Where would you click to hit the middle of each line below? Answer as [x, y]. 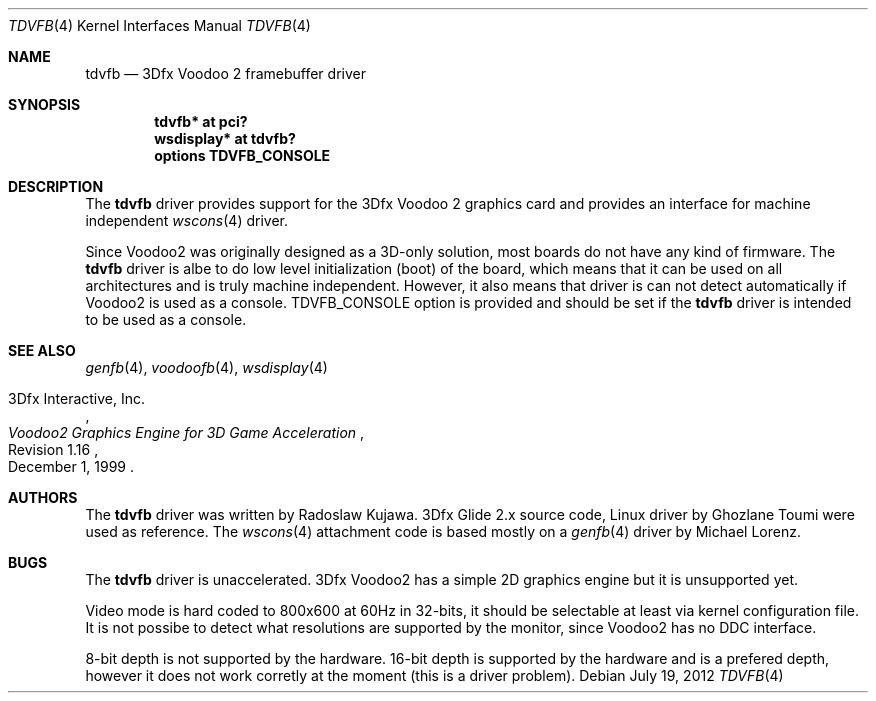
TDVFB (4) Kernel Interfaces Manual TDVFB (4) [159, 25]
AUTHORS [43, 497]
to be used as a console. [166, 319]
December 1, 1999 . [71, 466]
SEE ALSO [42, 350]
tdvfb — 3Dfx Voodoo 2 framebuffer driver [225, 73]
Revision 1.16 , [53, 449]
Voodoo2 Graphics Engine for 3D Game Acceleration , [186, 432]
